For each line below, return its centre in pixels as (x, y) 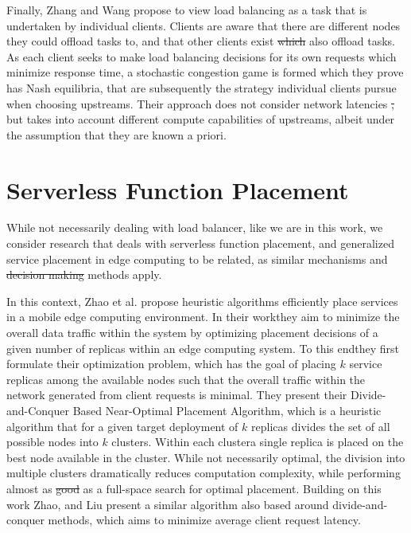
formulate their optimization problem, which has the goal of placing (171, 364)
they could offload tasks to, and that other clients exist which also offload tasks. (201, 41)
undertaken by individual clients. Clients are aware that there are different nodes (204, 25)
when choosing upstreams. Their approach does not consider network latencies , (200, 103)
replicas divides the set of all (321, 426)
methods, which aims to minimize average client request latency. (204, 520)
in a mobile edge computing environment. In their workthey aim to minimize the (203, 317)
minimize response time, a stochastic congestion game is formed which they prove (205, 72)
